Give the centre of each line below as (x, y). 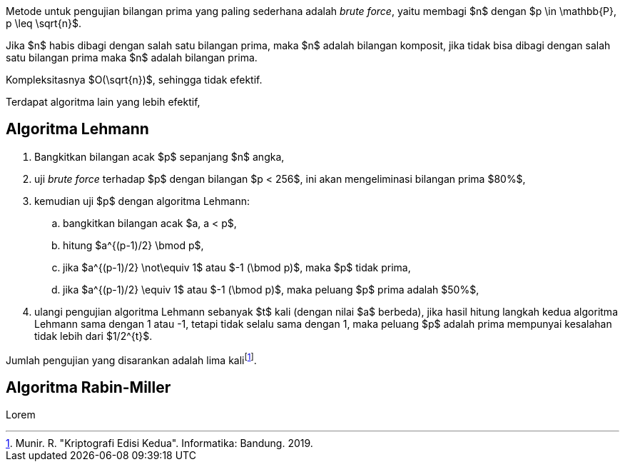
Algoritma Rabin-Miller (88, 387)
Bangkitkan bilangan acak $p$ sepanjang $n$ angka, (159, 156)
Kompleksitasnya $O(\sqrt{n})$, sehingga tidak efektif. (134, 80)
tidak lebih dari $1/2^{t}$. (93, 336)
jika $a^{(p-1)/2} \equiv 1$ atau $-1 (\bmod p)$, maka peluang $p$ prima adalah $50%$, (271, 289)
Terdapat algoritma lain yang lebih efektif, (103, 102)
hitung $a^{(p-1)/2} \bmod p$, (133, 245)
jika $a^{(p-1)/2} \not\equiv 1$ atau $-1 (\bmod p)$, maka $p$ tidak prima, (237, 267)
